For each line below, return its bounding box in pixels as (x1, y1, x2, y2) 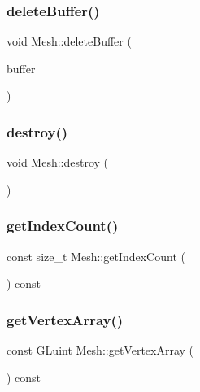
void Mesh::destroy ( (7, 154, 109, 171)
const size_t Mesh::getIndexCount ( (7, 247, 185, 264)
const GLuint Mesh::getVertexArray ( (7, 342, 194, 359)
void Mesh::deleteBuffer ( (7, 33, 132, 50)
